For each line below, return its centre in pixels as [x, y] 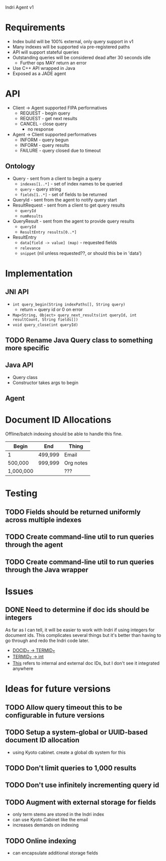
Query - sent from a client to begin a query [57, 178]
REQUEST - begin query [45, 113]
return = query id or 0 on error [51, 309]
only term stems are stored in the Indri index [58, 814]
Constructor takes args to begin [46, 382]
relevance [30, 248]
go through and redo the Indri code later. [47, 640]
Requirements [35, 28]
